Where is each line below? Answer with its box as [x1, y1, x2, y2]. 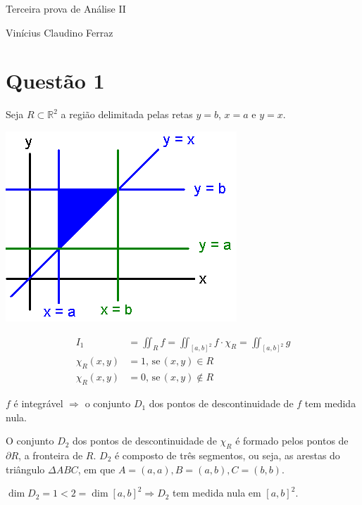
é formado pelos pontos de [235, 433, 349, 448]
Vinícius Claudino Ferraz [6, 25, 113, 39]
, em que [77, 461, 116, 476]
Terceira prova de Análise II [6, 1, 126, 15]
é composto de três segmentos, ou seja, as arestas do [114, 448, 340, 463]
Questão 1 [6, 66, 105, 95]
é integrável [13, 396, 63, 411]
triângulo [6, 461, 45, 476]
